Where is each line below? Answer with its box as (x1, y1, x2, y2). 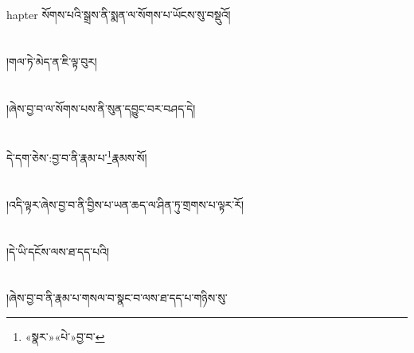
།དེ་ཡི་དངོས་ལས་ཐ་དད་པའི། (6, 242, 110, 259)
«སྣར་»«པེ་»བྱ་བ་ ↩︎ (25, 328, 105, 344)
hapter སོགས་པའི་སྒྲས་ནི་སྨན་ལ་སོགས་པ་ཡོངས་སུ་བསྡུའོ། (6, 6, 231, 22)
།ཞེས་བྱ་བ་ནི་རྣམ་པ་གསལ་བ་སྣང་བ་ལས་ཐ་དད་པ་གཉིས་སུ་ (6, 289, 228, 306)
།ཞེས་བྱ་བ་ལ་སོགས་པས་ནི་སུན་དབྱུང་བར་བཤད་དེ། (6, 99, 196, 116)
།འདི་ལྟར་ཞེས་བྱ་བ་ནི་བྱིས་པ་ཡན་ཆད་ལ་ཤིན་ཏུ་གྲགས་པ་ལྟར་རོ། (6, 196, 244, 212)
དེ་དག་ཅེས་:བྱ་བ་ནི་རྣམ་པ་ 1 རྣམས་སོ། (6, 147, 147, 165)
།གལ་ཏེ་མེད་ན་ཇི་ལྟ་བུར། (6, 52, 97, 69)
